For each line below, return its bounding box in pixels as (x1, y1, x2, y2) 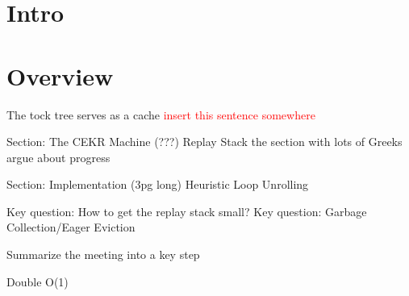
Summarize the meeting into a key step (6, 246, 200, 263)
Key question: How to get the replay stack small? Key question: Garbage (6, 202, 367, 219)
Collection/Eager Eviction (6, 219, 136, 236)
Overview (6, 59, 114, 92)
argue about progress (6, 148, 111, 165)
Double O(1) (6, 273, 69, 290)
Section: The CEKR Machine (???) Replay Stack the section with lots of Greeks (6, 133, 403, 150)
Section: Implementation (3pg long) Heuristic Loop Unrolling (6, 176, 309, 193)
